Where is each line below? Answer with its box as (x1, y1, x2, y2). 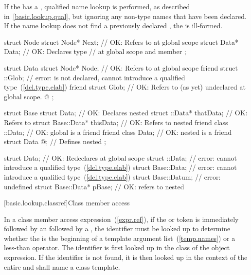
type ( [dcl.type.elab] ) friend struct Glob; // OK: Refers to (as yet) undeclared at (4, 82, 246, 92)
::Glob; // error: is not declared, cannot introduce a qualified (4, 72, 185, 82)
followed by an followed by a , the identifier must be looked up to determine (4, 223, 231, 234)
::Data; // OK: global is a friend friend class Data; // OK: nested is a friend (4, 127, 232, 137)
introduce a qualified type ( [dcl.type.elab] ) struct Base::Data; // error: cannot (4, 162, 237, 172)
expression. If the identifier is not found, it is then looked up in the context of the (4, 252, 248, 262)
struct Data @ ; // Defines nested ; (4, 136, 106, 147)
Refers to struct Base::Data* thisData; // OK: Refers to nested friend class (4, 117, 228, 127)
